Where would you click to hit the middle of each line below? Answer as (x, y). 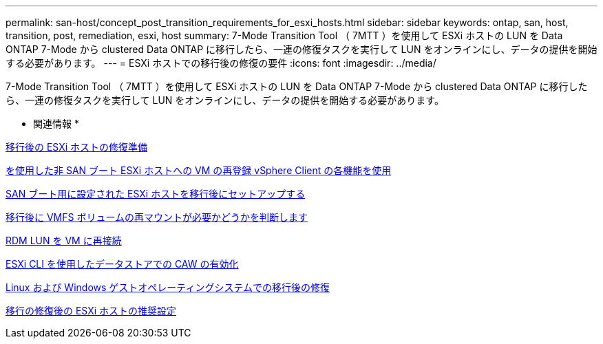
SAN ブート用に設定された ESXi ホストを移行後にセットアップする (156, 194)
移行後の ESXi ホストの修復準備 (77, 147)
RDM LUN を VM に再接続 (64, 240)
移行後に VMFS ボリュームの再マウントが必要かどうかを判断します (157, 217)
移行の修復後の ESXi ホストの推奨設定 (91, 311)
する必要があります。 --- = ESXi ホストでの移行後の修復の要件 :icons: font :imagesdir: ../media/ (221, 63)
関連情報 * (56, 123)
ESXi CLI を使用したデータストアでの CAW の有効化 (122, 264)
